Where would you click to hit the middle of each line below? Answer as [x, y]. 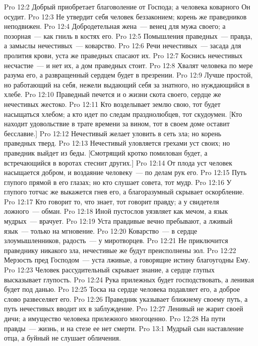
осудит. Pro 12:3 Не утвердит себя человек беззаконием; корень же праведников [125, 16]
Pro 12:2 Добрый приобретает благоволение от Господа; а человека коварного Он [127, 6]
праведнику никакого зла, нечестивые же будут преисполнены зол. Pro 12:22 [120, 250]
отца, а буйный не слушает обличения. [63, 338]
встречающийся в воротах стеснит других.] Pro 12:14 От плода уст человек [118, 162]
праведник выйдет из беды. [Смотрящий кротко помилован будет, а [106, 152]
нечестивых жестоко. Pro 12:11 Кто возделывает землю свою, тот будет [112, 104]
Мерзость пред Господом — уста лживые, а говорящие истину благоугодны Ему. [127, 260]
